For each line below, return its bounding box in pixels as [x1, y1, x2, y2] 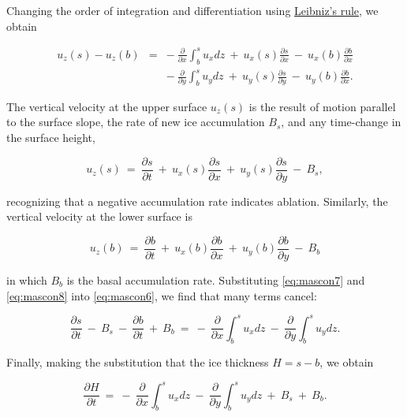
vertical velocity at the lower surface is [6, 208, 192, 225]
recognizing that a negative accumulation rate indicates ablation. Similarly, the [6, 192, 388, 209]
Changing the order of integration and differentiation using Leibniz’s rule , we [6, 2, 379, 18]
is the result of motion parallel [248, 98, 396, 114]
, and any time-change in [281, 114, 401, 130]
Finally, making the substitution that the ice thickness [6, 354, 269, 370]
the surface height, [6, 129, 95, 146]
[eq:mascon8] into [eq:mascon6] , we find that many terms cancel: [6, 287, 317, 303]
